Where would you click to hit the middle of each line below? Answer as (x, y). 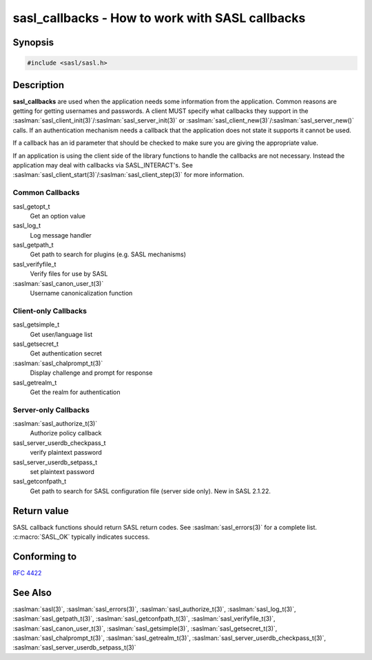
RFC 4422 (27, 573)
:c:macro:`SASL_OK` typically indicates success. (81, 537)
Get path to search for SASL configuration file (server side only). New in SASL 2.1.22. (151, 491)
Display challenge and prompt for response (91, 373)
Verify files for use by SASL (69, 274)
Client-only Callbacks (50, 311)
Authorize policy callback (66, 433)
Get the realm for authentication (75, 392)
